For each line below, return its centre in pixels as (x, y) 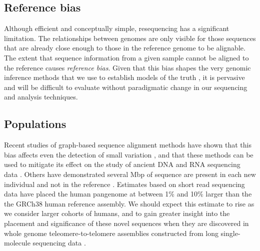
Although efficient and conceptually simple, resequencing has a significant (117, 28)
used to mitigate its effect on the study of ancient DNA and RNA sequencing (122, 164)
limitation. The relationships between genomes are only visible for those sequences (130, 38)
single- (230, 233)
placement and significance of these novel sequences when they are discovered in (126, 223)
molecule (17, 243)
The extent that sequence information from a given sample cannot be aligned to (126, 57)
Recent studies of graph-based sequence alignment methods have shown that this (128, 145)
